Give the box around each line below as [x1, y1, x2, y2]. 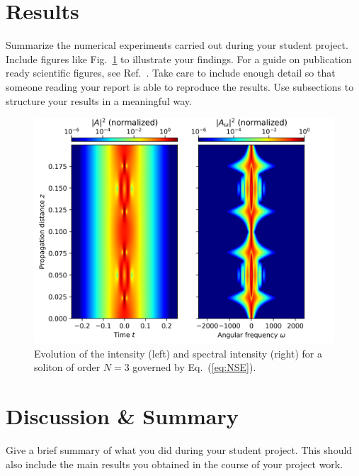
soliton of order [34, 360, 101, 375]
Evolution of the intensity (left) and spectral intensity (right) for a [34, 345, 322, 360]
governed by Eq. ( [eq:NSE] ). [132, 360, 256, 375]
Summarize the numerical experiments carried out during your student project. [6, 38, 348, 52]
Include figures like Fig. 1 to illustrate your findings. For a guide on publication [6, 51, 352, 66]
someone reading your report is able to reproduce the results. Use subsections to [6, 79, 354, 94]
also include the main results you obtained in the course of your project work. [6, 456, 343, 471]
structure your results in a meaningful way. [6, 93, 192, 108]
